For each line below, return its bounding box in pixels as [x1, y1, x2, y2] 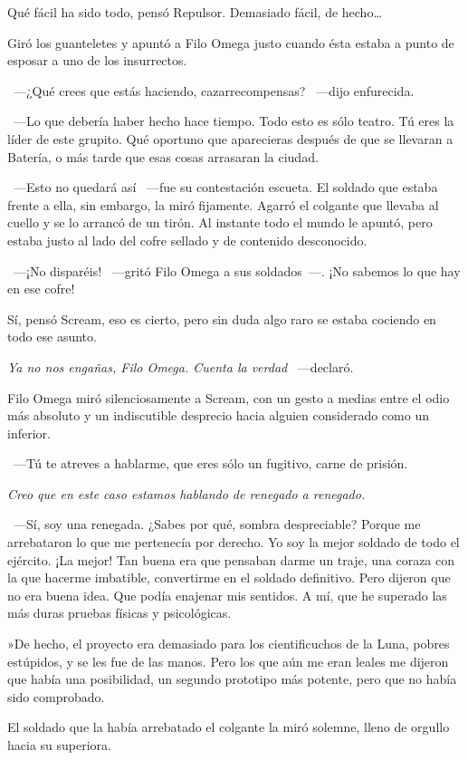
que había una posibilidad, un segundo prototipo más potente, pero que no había [7, 669, 457, 688]
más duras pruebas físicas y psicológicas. [7, 603, 232, 622]
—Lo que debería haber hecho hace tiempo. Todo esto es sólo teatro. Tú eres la [13, 111, 454, 130]
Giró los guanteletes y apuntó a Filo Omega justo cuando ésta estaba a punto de [7, 33, 454, 52]
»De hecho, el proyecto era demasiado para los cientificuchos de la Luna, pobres [7, 634, 450, 653]
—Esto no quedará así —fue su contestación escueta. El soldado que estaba [13, 178, 438, 197]
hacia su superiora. [7, 736, 111, 754]
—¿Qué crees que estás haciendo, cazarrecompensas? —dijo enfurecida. [13, 81, 415, 100]
